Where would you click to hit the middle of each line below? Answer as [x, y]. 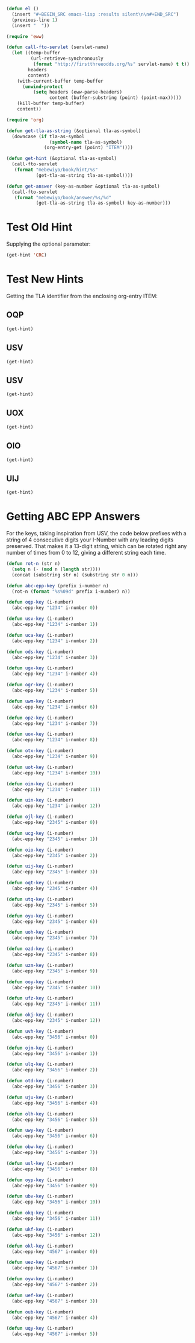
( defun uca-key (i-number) [40, 635]
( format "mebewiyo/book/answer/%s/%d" [63, 197]
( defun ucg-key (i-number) [40, 833]
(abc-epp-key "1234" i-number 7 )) [55, 723]
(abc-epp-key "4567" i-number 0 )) [55, 1252]
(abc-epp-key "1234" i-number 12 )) [56, 806]
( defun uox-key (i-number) [40, 734]
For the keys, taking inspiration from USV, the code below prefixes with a [96, 534]
